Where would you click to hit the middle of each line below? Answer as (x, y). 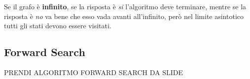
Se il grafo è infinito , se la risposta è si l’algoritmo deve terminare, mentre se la (125, 6)
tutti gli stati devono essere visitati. (58, 26)
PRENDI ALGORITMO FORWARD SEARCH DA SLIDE (93, 72)
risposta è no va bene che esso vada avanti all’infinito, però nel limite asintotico (124, 16)
